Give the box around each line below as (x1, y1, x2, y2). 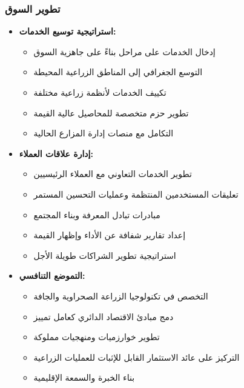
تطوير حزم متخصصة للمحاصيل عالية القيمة (33, 106, 189, 119)
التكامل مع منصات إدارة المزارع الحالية (33, 127, 174, 139)
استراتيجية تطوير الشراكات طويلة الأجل (33, 249, 176, 261)
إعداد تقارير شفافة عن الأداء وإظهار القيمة (33, 229, 186, 241)
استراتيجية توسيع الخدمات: (19, 25, 116, 38)
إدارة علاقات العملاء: (19, 147, 93, 159)
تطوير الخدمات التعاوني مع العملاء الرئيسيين (33, 167, 192, 180)
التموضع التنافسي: (19, 269, 85, 282)
